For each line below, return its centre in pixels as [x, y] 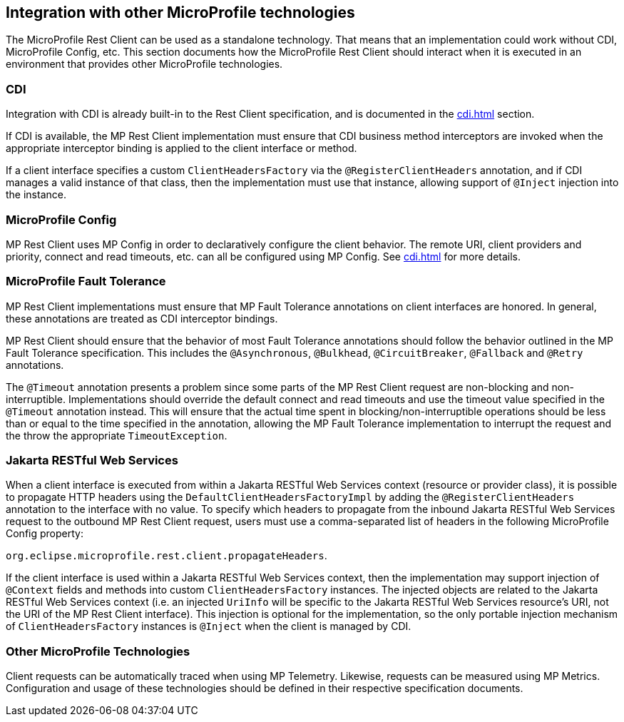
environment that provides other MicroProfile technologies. [144, 64]
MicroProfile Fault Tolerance [86, 281]
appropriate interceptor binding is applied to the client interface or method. [181, 148]
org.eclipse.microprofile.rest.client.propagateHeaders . [167, 556]
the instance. [36, 195]
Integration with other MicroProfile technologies [180, 12]
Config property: [45, 534]
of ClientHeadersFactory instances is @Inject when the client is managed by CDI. [209, 626]
